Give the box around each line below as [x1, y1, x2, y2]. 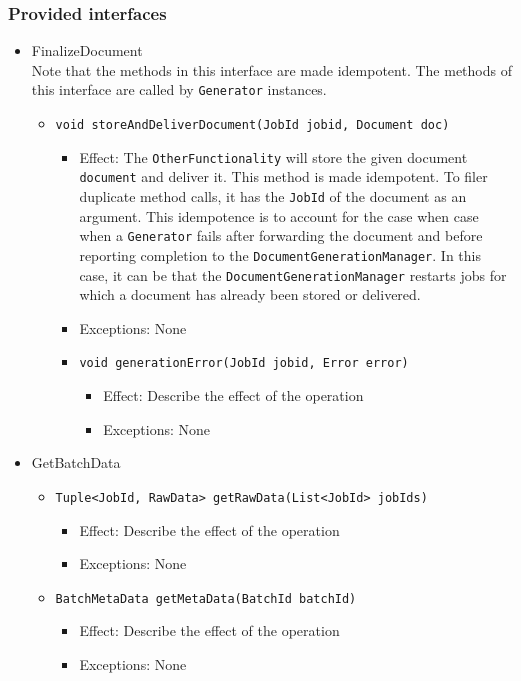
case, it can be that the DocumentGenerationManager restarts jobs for [79, 264, 507, 285]
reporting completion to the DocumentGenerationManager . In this [79, 244, 481, 265]
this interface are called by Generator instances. [31, 79, 327, 100]
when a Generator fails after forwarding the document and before [79, 225, 483, 246]
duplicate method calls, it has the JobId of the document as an [79, 186, 467, 207]
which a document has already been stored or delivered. [79, 284, 421, 305]
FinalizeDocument [31, 40, 143, 61]
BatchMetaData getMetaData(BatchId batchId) [55, 591, 357, 606]
